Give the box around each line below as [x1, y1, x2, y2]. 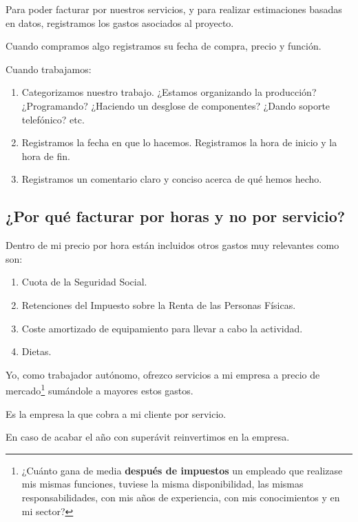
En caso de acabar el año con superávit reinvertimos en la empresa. [6, 430, 290, 444]
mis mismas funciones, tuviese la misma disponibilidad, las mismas [21, 476, 304, 491]
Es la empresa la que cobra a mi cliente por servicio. [6, 406, 227, 421]
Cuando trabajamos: [6, 61, 92, 76]
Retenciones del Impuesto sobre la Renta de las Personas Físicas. [21, 297, 296, 312]
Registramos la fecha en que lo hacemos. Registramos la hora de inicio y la [21, 135, 337, 150]
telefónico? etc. [21, 112, 85, 126]
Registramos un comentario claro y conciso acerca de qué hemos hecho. [21, 172, 322, 186]
